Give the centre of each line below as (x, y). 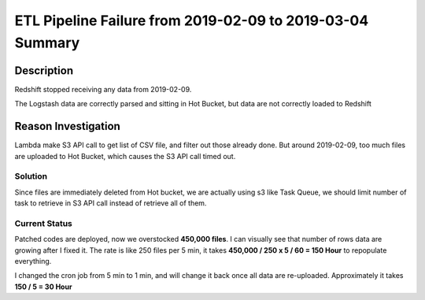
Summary (47, 43)
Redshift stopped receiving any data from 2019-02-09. (103, 89)
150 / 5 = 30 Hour (43, 287)
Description (44, 70)
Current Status (43, 223)
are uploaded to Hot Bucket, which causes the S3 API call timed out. (125, 156)
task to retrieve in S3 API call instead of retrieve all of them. (111, 203)
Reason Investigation (68, 126)
